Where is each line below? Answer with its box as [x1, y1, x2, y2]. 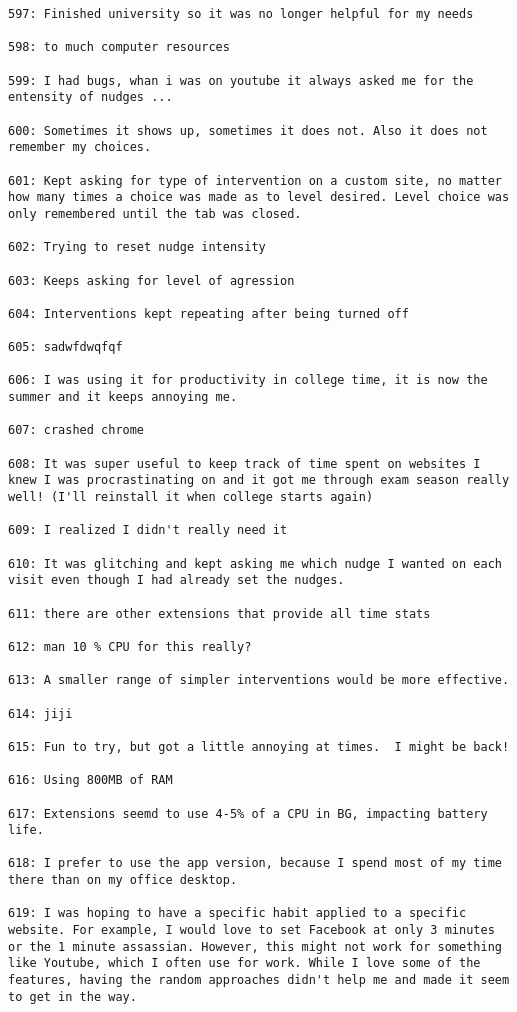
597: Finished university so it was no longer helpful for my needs [8, 7, 474, 21]
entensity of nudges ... [8, 90, 173, 105]
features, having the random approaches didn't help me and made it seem [8, 973, 510, 988]
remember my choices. [8, 140, 152, 155]
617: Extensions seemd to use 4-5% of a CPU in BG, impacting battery [8, 806, 488, 821]
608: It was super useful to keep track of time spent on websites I [8, 456, 481, 471]
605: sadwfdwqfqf [8, 340, 123, 355]
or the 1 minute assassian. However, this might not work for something [8, 939, 502, 954]
